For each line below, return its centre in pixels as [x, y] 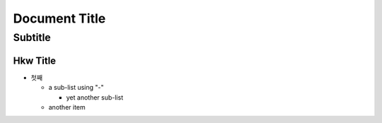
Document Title [59, 18]
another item [67, 107]
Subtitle [32, 37]
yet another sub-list [95, 97]
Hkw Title [35, 60]
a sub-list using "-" [76, 88]
